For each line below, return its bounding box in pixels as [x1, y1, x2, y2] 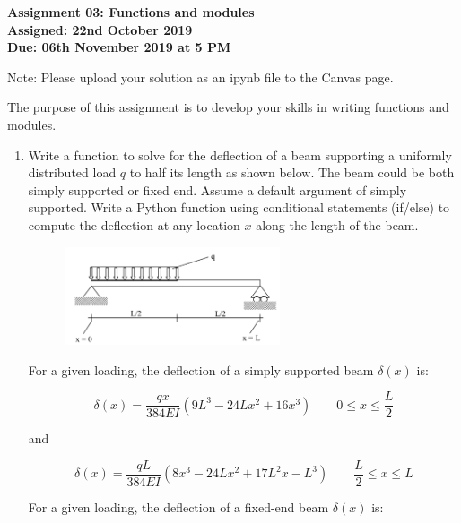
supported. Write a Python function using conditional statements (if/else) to [28, 198, 450, 217]
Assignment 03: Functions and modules [7, 3, 255, 21]
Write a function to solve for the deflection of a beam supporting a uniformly [28, 145, 452, 164]
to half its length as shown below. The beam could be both [129, 163, 455, 182]
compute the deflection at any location [28, 215, 240, 234]
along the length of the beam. [256, 215, 419, 234]
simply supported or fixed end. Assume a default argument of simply [28, 180, 407, 199]
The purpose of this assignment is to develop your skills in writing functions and [7, 98, 449, 116]
